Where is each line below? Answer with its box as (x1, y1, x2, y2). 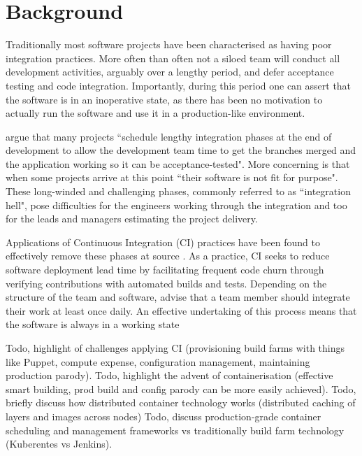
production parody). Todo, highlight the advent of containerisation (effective (6, 368, 333, 383)
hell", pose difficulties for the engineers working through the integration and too (6, 197, 347, 212)
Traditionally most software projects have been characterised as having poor (6, 37, 332, 52)
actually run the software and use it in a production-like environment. (6, 106, 305, 120)
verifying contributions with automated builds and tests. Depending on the (6, 276, 327, 290)
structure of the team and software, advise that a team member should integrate (6, 290, 350, 304)
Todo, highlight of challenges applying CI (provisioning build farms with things (6, 341, 345, 355)
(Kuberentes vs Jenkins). (6, 436, 113, 451)
